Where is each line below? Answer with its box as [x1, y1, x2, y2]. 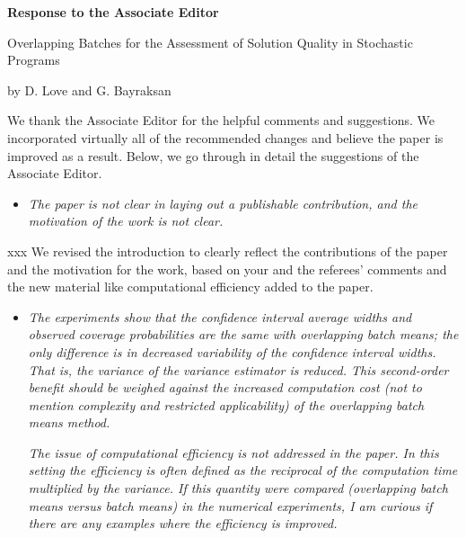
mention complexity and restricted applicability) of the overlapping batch [28, 395, 425, 414]
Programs [7, 50, 60, 69]
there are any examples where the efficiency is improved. [28, 514, 338, 533]
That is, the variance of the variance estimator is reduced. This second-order [28, 360, 449, 379]
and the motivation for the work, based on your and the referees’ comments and [7, 259, 447, 278]
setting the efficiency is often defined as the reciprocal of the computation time [28, 461, 458, 480]
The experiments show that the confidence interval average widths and [28, 307, 412, 326]
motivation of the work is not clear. [28, 211, 224, 230]
